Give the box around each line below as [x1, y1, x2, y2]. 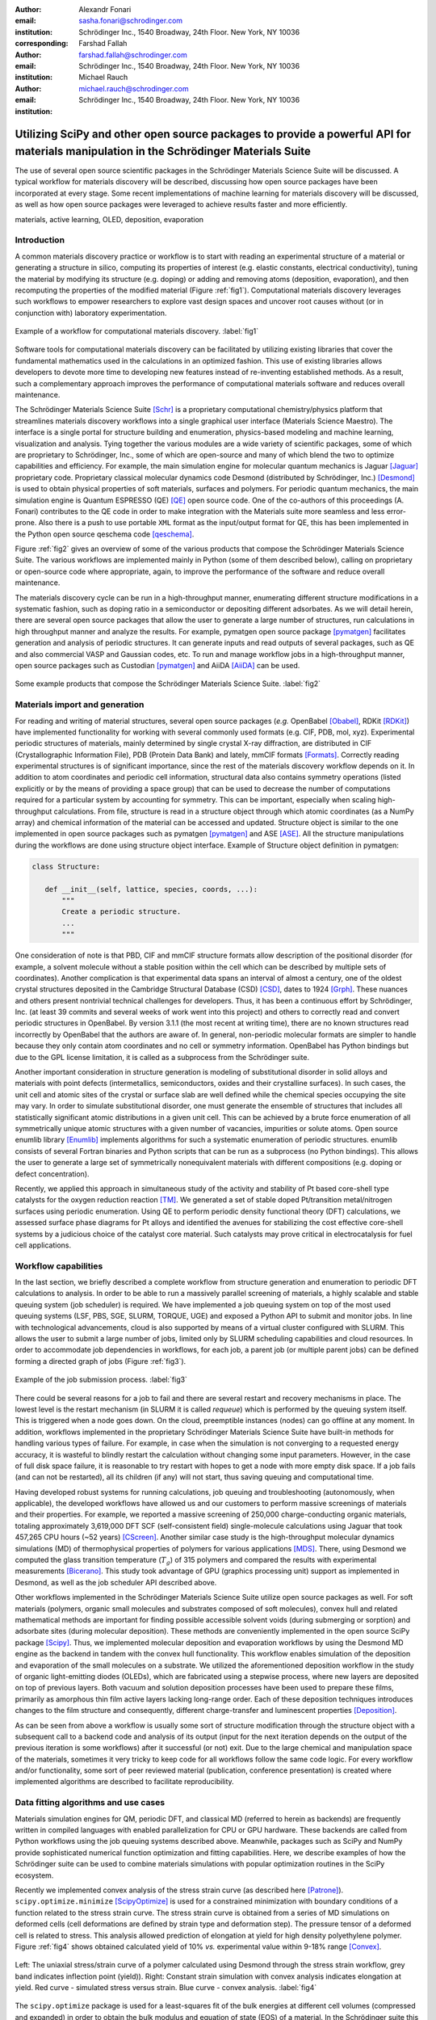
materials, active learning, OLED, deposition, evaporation [15, 214, 204, 224]
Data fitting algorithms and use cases [15, 1797, 166, 1808]
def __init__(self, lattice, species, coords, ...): [44, 885, 258, 894]
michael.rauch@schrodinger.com [78, 83, 189, 93]
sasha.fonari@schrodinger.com [78, 16, 183, 26]
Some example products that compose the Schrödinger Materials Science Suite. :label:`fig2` [15, 679, 321, 688]
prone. [15, 518, 37, 528]
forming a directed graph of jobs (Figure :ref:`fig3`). [15, 1356, 187, 1366]
